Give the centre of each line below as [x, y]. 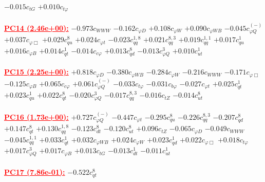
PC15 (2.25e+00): [36, 72]
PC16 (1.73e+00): [36, 116]
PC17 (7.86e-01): [35, 171]
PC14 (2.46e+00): [36, 28]
